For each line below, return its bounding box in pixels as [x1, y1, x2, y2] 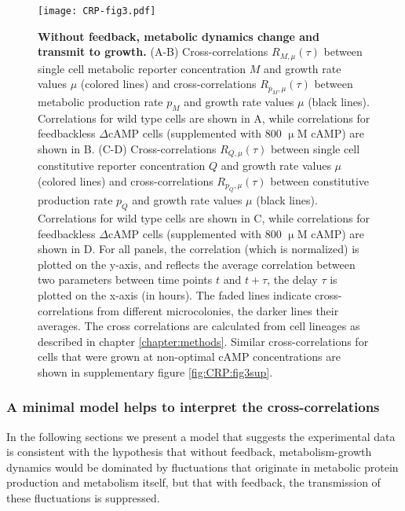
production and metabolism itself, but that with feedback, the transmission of [6, 474, 381, 491]
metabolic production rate [38, 93, 163, 109]
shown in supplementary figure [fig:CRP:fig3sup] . [38, 363, 273, 380]
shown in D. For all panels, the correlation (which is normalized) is [38, 241, 359, 257]
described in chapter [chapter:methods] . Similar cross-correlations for [38, 333, 369, 349]
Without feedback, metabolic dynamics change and [38, 28, 320, 44]
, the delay [267, 271, 318, 288]
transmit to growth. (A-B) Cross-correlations [38, 43, 268, 60]
